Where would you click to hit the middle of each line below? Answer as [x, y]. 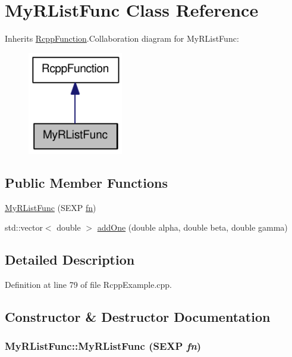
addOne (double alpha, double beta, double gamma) [192, 227]
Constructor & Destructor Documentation [138, 317]
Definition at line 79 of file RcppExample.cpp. [89, 285]
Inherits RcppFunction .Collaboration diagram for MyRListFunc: [122, 38]
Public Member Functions [86, 182]
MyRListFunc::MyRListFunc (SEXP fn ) [103, 346]
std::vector [24, 227]
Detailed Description [70, 260]
